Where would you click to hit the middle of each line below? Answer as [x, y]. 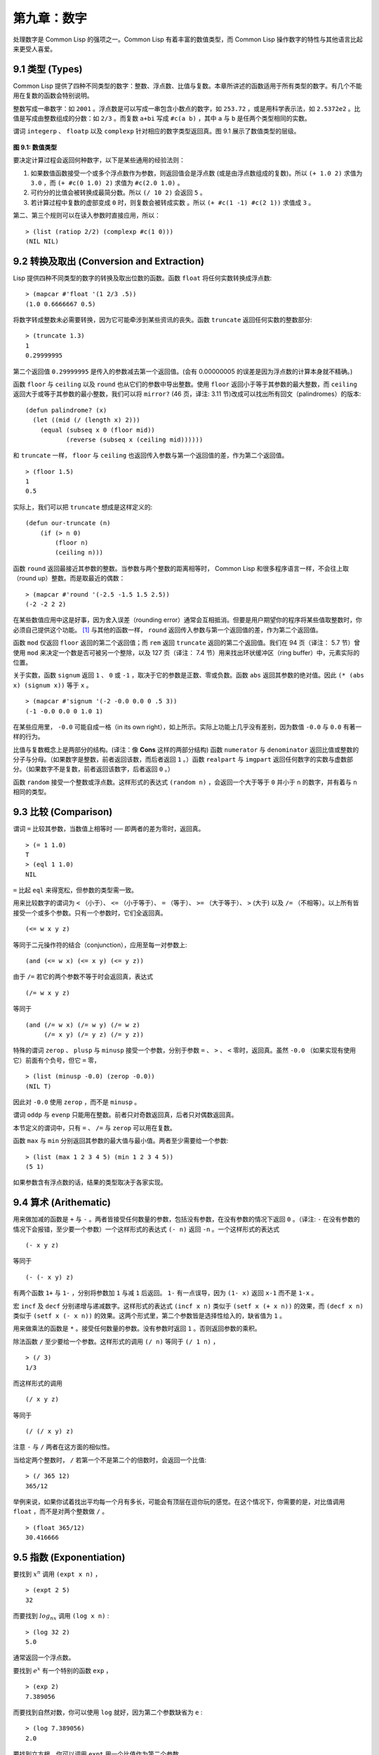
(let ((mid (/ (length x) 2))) [86, 420]
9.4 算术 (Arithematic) [62, 1203]
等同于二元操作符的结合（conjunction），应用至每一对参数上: [100, 945]
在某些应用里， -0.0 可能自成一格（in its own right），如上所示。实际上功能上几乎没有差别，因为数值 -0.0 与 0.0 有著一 [187, 727]
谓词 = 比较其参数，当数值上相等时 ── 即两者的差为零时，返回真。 [109, 829]
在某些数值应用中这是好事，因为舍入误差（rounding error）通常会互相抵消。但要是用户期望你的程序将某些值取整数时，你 [188, 620]
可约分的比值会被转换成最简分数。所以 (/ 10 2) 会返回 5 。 [118, 192]
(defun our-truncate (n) [68, 523]
